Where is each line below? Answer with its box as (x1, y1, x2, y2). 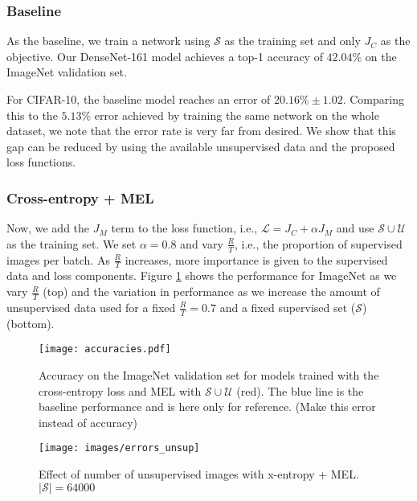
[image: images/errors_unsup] (39, 442, 200, 454)
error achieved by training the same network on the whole (94, 106, 379, 123)
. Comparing (342, 91, 404, 107)
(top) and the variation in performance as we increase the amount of (43, 283, 380, 300)
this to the (6, 106, 58, 123)
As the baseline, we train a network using (6, 32, 211, 49)
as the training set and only (224, 32, 361, 49)
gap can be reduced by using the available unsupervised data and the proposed (6, 138, 395, 154)
